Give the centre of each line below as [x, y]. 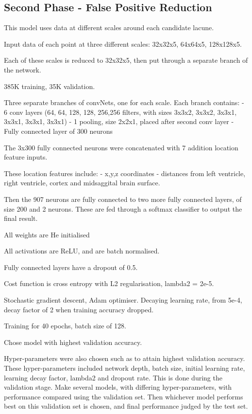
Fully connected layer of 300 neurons [58, 131]
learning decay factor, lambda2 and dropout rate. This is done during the [113, 377]
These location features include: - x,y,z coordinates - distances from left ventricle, [125, 173]
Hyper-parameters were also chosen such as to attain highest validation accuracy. [125, 358]
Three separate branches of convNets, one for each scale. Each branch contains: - [124, 102]
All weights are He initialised [47, 234]
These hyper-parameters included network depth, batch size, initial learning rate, [125, 368]
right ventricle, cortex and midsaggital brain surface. [82, 183]
